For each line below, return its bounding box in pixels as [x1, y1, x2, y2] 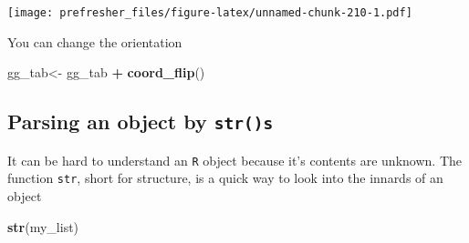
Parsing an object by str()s [7, 107, 274, 136]
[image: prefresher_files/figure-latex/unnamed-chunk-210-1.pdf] [7, 6, 412, 19]
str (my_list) [7, 217, 79, 236]
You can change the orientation [7, 32, 182, 51]
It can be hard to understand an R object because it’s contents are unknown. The [7, 150, 462, 169]
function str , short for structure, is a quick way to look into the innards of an [7, 168, 443, 187]
